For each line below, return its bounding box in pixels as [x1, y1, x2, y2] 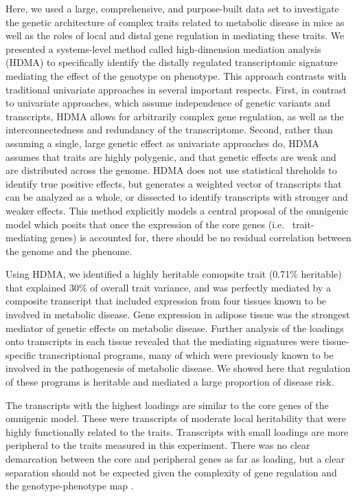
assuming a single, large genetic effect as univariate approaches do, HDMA [5, 135, 319, 150]
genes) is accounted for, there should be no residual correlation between [50, 230, 352, 245]
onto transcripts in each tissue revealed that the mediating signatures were [5, 334, 319, 349]
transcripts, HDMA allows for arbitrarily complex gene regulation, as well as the [5, 109, 344, 123]
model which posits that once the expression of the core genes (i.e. [5, 217, 285, 231]
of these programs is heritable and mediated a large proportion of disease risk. [5, 375, 334, 389]
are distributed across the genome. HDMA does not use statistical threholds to [5, 163, 337, 177]
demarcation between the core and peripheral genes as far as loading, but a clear [5, 452, 345, 465]
